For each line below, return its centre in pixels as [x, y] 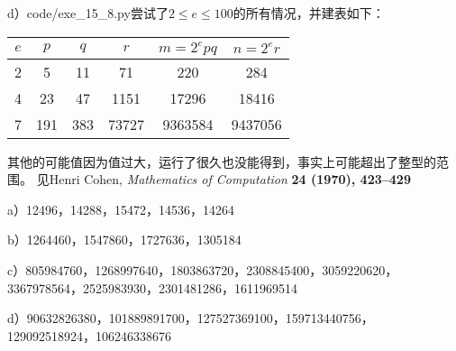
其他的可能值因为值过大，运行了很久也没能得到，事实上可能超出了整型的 [222, 161]
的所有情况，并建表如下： [309, 13]
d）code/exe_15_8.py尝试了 [88, 13]
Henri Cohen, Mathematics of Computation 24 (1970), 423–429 [230, 179]
